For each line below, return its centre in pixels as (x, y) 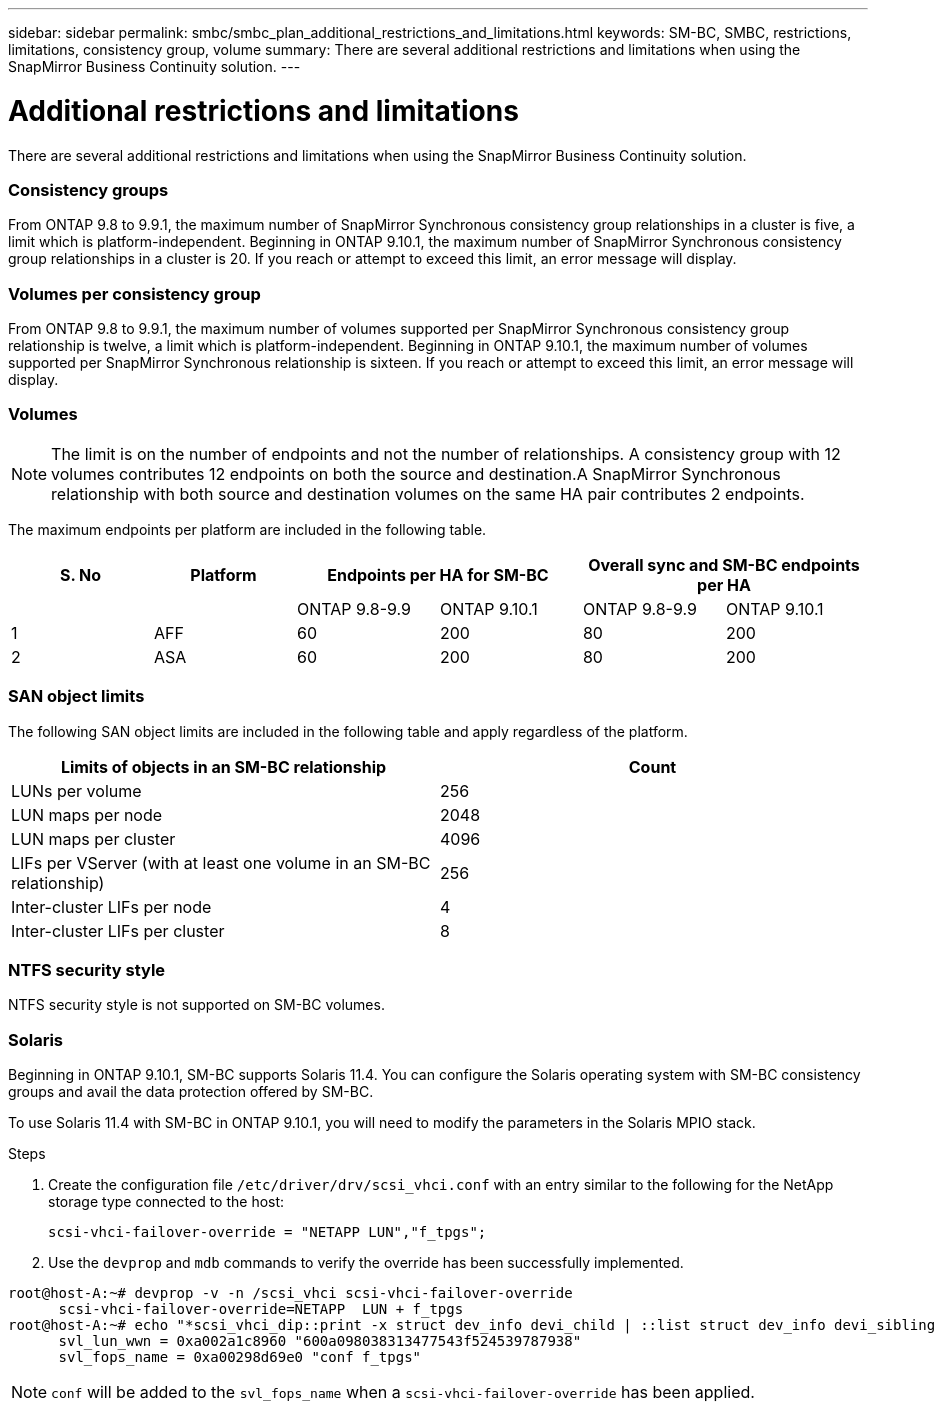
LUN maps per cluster (93, 838)
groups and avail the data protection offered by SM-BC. (191, 1091)
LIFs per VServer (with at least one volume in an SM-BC (221, 862)
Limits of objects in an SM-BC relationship (223, 766)
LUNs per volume (76, 790)
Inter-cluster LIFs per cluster (118, 930)
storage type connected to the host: (166, 1201)
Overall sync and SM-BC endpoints (724, 564)
